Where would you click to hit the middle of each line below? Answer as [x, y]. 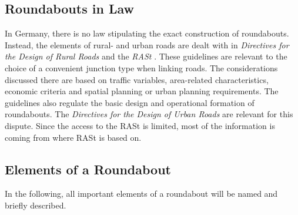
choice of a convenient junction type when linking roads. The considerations [141, 67]
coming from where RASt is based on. [73, 137]
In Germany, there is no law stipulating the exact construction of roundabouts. [147, 33]
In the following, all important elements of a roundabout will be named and [141, 193]
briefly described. [36, 205]
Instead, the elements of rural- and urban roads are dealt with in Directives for [147, 44]
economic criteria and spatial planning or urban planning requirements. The [142, 91]
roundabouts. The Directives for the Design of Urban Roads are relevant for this [149, 114]
